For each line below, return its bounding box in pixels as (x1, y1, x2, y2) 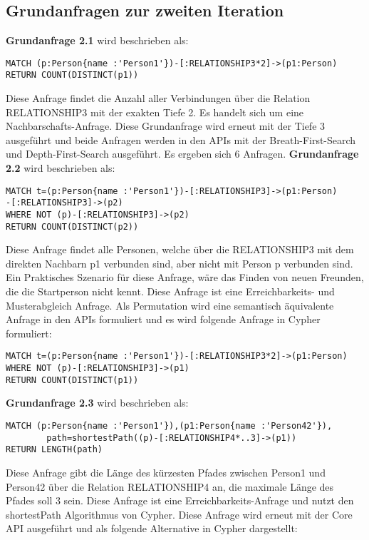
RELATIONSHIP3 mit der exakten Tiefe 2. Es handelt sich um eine (6, 104, 304, 119)
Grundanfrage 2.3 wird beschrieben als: (6, 395, 189, 410)
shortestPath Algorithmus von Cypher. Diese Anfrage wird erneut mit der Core (6, 506, 353, 521)
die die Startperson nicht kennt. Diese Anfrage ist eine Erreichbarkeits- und (6, 284, 335, 299)
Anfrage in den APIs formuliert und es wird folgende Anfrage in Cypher (6, 312, 321, 327)
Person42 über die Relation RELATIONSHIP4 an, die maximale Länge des (6, 479, 334, 494)
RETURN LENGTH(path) (6, 444, 103, 455)
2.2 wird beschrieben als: (6, 161, 115, 175)
